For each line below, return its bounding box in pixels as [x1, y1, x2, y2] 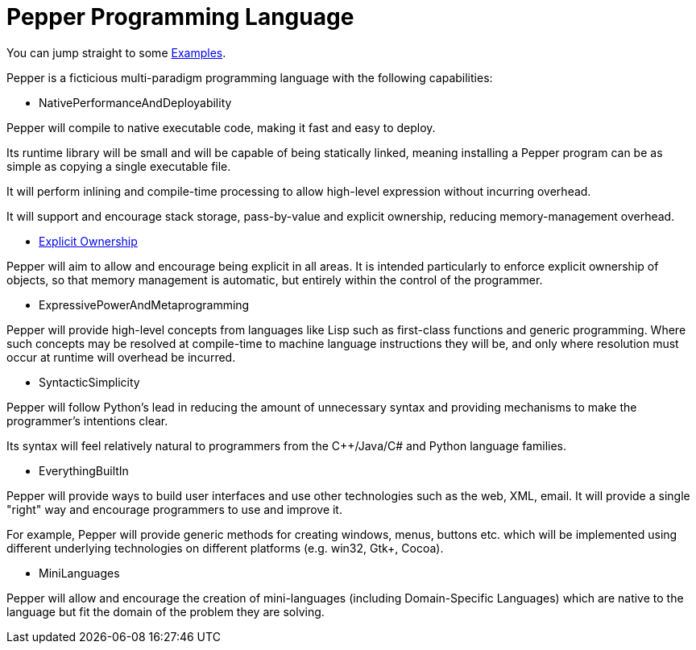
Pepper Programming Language [6, 3, 354, 31]
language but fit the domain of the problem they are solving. [6, 604, 325, 619]
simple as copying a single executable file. [6, 159, 231, 173]
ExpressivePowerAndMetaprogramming [39, 297, 250, 312]
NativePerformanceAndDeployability [39, 95, 232, 110]
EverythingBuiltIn [39, 463, 129, 478]
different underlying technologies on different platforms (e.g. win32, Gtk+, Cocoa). [6, 540, 444, 555]
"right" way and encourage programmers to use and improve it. [6, 502, 342, 516]
